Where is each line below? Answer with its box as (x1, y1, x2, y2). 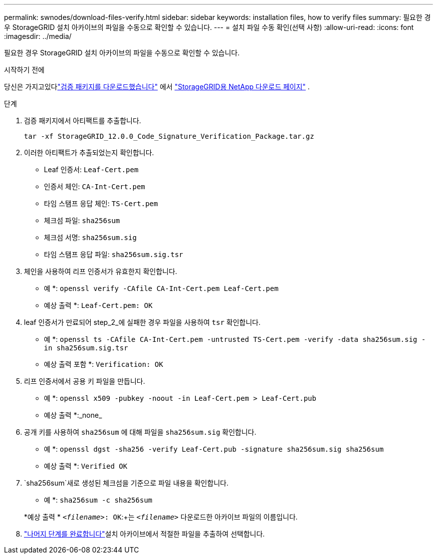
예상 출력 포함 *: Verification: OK (44, 360, 163, 368)
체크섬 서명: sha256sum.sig (44, 233, 137, 242)
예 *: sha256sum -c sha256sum (44, 496, 153, 504)
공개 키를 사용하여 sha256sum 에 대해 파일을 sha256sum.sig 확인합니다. (24, 428, 256, 436)
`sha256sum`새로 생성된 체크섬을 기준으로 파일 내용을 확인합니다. (24, 479, 228, 487)
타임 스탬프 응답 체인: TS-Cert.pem (44, 199, 158, 208)
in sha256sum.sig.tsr (44, 344, 128, 352)
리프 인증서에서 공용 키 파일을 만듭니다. (24, 377, 145, 385)
